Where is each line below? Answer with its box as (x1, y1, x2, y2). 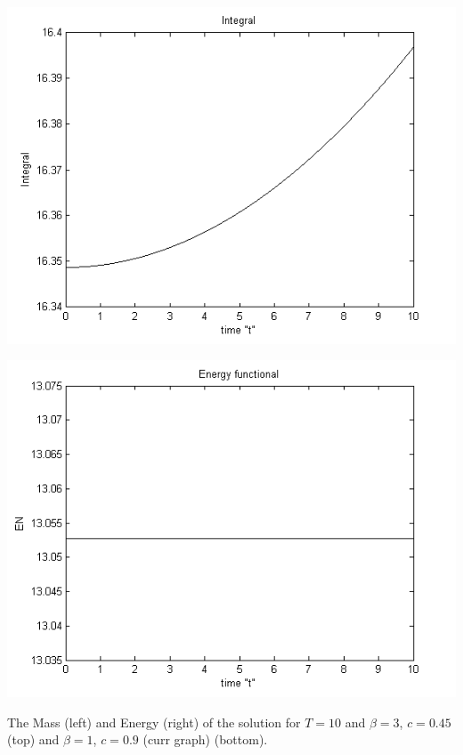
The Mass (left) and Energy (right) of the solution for (7, 712, 301, 731)
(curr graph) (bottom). (142, 730, 268, 749)
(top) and (7, 730, 60, 749)
